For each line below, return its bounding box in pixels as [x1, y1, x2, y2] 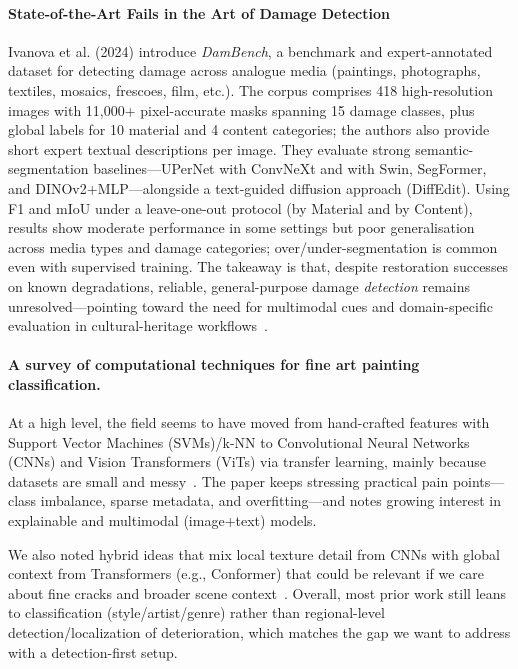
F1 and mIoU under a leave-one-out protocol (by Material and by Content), [8, 197, 473, 218]
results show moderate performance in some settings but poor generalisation [8, 217, 475, 238]
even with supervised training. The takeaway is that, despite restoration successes [8, 256, 509, 277]
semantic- [415, 138, 474, 159]
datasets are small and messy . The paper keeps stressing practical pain [8, 470, 449, 491]
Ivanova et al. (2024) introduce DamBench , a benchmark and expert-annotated [8, 40, 493, 61]
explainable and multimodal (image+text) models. [8, 510, 317, 531]
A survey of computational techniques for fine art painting [8, 354, 420, 375]
